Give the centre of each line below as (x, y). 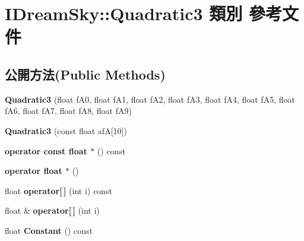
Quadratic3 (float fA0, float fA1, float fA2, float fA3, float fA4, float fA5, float (150, 99)
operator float (34, 171)
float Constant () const (49, 230)
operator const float (46, 150)
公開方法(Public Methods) (85, 74)
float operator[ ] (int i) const (58, 190)
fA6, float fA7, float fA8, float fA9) (68, 111)
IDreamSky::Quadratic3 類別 (124, 13)
